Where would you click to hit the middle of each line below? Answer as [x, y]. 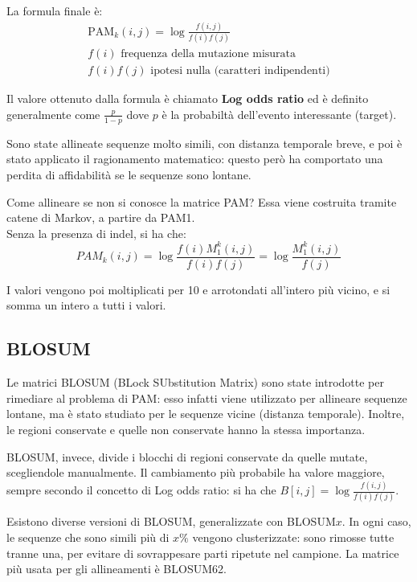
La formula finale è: [55, 10]
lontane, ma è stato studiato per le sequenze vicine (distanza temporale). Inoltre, [206, 414]
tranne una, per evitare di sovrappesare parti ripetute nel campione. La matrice [203, 553]
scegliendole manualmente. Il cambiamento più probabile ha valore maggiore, [196, 472]
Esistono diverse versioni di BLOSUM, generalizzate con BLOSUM [171, 521]
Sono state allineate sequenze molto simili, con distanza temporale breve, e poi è [204, 143]
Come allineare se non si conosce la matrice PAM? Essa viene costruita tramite [202, 201]
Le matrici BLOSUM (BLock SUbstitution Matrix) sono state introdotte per [195, 382]
